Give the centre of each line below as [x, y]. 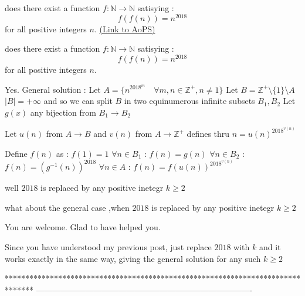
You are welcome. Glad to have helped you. [83, 227]
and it [270, 246]
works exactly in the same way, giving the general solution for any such [133, 258]
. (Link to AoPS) [125, 28]
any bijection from [63, 112]
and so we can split [78, 101]
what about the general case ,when [67, 207]
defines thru [208, 134]
